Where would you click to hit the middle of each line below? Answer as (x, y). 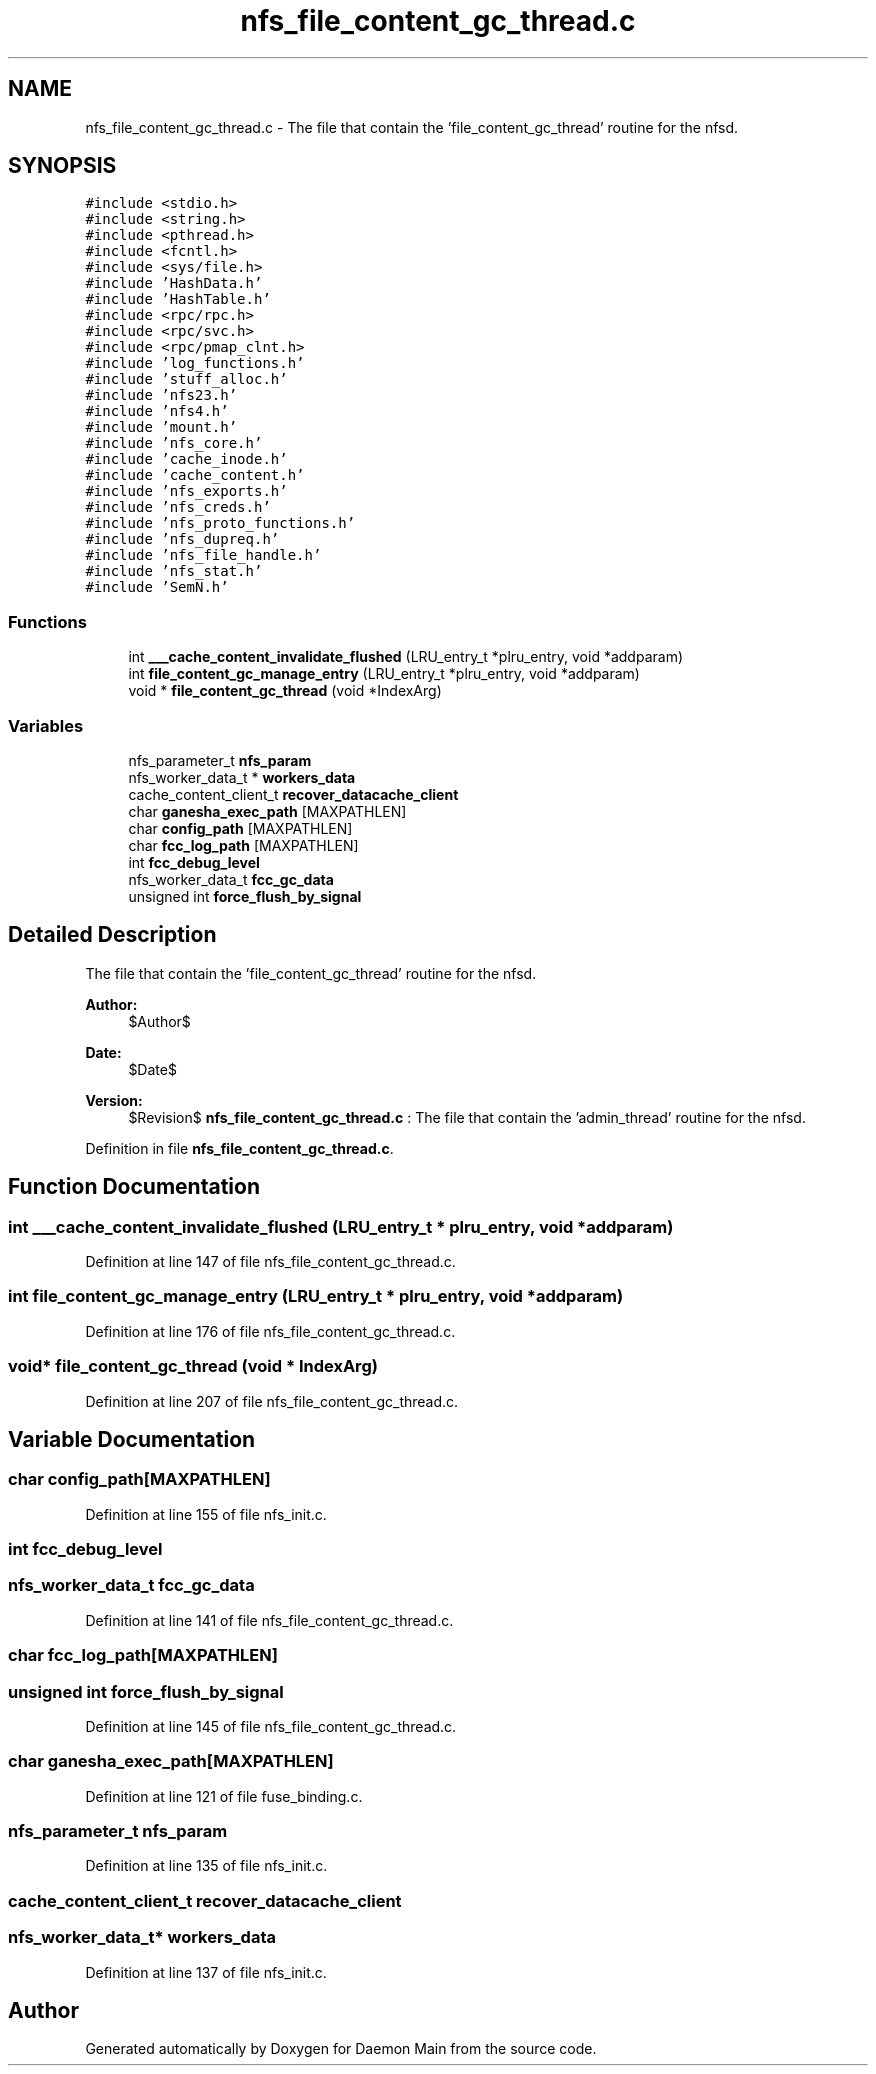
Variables (46, 725)
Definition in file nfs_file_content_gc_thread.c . (239, 1148)
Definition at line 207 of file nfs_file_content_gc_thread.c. (272, 1401)
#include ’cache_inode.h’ (186, 459)
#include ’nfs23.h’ (161, 395)
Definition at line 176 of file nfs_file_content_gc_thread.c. (270, 1331)
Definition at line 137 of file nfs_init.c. (206, 1972)
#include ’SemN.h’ (157, 587)
